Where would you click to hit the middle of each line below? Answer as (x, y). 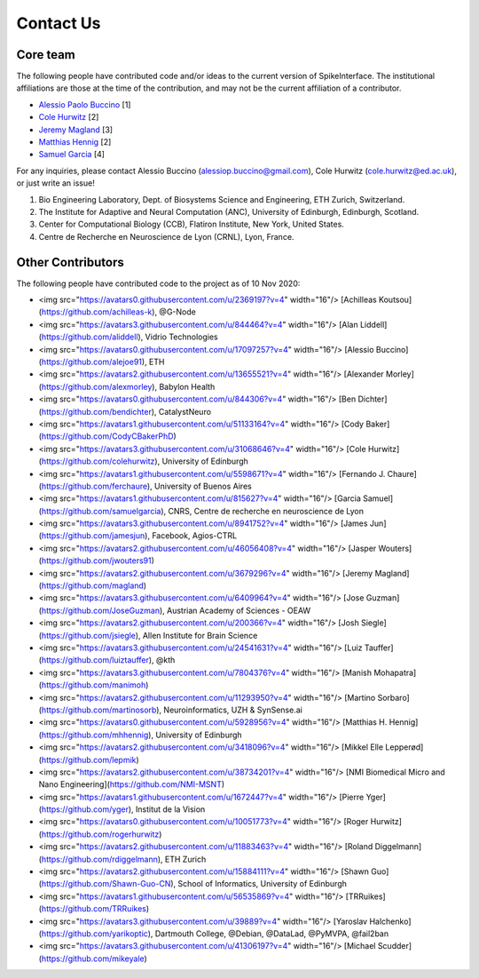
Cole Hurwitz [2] (69, 117)
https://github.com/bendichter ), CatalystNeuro (126, 411)
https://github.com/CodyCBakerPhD (107, 436)
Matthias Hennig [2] (75, 142)
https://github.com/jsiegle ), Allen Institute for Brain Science (149, 635)
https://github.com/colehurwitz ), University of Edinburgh (145, 461)
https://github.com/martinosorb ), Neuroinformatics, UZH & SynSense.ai (172, 710)
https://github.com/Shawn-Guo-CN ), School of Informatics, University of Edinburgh (194, 884)
